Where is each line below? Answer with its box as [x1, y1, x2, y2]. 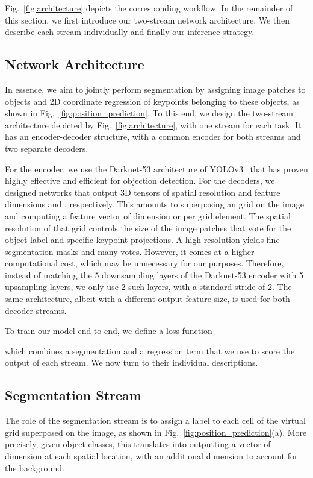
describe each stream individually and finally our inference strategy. [5, 25, 255, 38]
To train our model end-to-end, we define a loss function [5, 324, 212, 337]
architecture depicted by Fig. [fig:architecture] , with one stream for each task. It [5, 118, 302, 131]
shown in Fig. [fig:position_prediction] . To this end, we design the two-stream [5, 107, 294, 119]
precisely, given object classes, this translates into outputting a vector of [5, 438, 271, 450]
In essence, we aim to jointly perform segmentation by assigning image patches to [5, 83, 306, 95]
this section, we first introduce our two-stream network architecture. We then [5, 13, 290, 26]
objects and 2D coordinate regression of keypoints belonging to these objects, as [5, 95, 300, 107]
